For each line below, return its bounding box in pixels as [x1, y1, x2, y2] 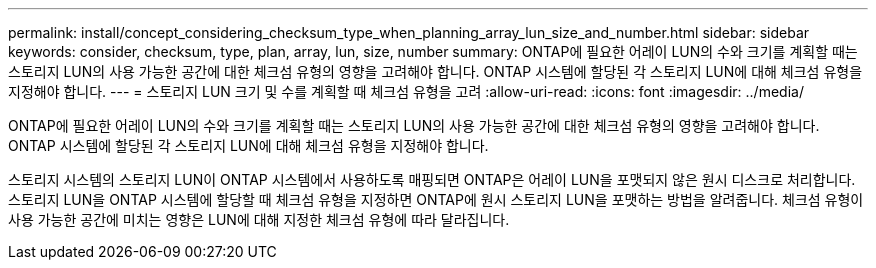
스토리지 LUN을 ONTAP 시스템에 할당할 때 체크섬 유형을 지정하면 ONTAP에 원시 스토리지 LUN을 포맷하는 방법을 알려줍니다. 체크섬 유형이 [8, 191, 864, 208]
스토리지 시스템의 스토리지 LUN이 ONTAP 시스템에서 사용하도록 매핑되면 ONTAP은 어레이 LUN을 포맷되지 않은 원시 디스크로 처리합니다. [8, 171, 856, 188]
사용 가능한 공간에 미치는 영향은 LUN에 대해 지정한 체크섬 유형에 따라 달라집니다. [8, 211, 510, 228]
